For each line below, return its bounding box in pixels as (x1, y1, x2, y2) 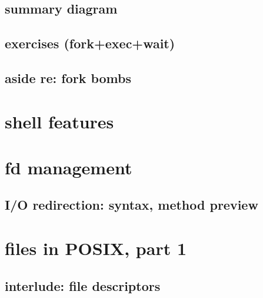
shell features (5, 109, 114, 133)
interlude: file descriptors (5, 276, 161, 294)
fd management (5, 155, 132, 179)
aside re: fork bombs (5, 68, 132, 87)
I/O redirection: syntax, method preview (5, 196, 258, 214)
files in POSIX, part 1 (5, 236, 187, 260)
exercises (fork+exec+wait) (5, 34, 175, 52)
